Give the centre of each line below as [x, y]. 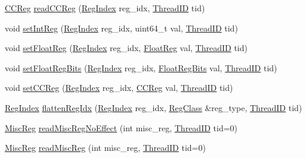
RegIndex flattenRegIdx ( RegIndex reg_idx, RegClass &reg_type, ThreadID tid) [154, 107]
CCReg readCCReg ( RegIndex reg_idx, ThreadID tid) [105, 8]
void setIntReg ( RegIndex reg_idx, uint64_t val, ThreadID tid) [121, 28]
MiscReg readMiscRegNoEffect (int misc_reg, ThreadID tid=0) [121, 127]
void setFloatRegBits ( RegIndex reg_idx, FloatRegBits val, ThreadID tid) [141, 67]
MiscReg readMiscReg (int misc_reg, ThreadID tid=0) [105, 148]
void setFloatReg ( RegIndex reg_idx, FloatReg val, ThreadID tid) [126, 48]
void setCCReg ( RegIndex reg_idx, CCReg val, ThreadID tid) [119, 88]
